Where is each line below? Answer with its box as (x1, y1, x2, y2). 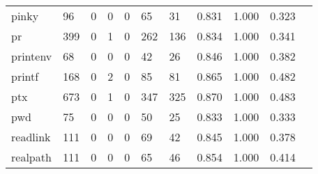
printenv (11, 48, 52, 64)
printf (11, 68, 39, 84)
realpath (11, 149, 52, 165)
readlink (11, 129, 51, 145)
